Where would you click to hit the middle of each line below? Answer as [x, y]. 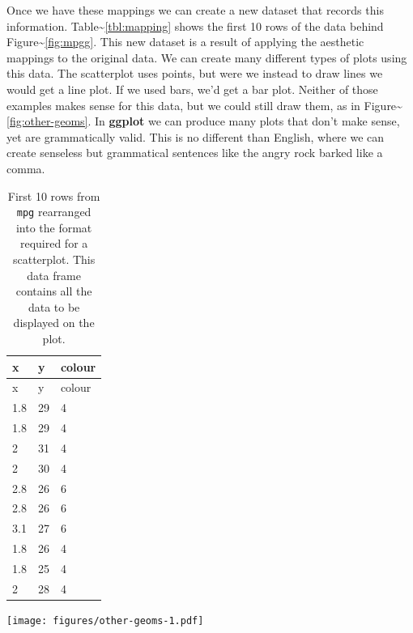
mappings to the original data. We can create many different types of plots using [207, 57]
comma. [26, 168]
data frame [54, 275]
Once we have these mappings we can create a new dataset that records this [195, 10]
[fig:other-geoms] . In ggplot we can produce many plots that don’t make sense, [203, 121]
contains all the [54, 291]
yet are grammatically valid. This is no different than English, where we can [196, 136]
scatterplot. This [54, 259]
